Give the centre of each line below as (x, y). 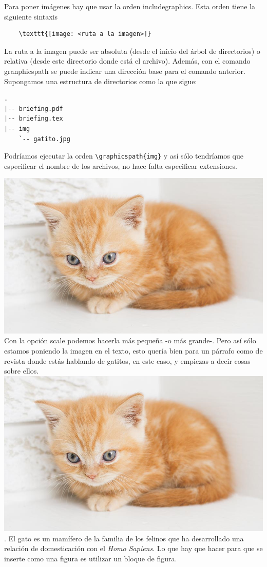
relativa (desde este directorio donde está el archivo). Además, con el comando (127, 61)
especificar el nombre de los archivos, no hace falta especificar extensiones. (121, 165)
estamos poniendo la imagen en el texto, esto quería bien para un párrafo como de (133, 350)
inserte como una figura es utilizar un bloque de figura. (91, 558)
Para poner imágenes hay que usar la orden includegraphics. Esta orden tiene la (130, 6)
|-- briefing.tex (34, 119)
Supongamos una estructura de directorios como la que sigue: (101, 81)
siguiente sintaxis (31, 16)
